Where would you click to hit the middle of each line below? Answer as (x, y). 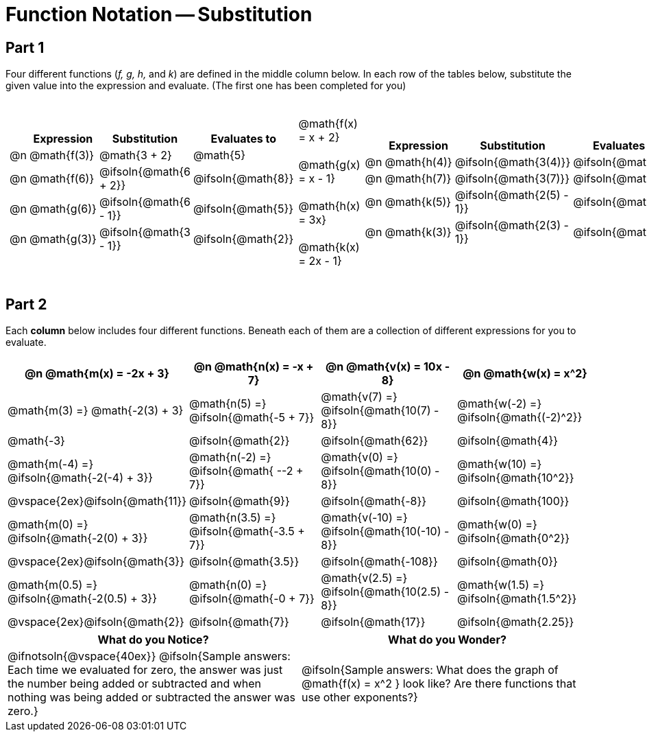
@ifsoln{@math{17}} (373, 622)
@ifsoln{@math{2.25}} (516, 622)
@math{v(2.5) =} (364, 578)
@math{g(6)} (63, 209)
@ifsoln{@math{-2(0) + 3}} (78, 538)
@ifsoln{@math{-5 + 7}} (252, 418)
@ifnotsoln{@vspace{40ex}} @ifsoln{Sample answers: (149, 656)
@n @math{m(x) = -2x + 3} (97, 374)
